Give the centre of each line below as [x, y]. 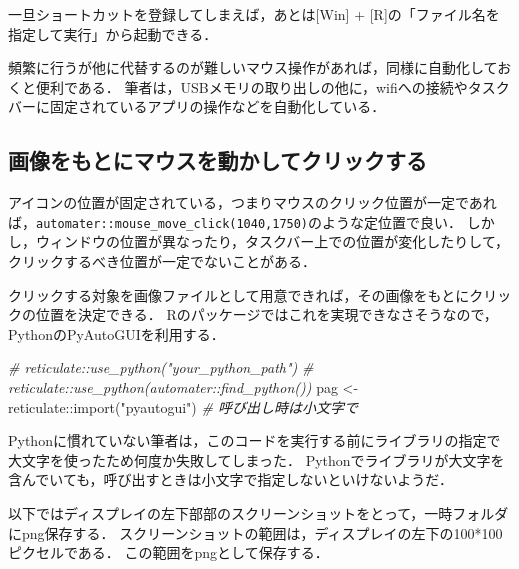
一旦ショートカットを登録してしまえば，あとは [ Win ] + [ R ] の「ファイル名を [254, 14]
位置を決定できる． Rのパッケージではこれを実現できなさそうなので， [266, 314]
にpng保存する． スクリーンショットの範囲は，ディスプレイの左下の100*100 [255, 532]
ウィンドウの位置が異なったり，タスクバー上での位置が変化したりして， [272, 241]
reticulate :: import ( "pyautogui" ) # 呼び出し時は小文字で [183, 406]
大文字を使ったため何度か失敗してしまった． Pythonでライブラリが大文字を [256, 459]
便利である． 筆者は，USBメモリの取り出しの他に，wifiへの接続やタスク [272, 86]
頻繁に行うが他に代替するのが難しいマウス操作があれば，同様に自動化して [253, 67]
